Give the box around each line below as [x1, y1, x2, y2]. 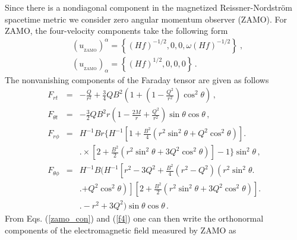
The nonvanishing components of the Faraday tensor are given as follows [5, 73, 269, 86]
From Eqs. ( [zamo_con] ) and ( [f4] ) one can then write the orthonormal [5, 211, 264, 224]
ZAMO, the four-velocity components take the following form [5, 24, 228, 37]
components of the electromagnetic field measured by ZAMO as [5, 223, 236, 236]
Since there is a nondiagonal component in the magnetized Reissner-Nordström [5, 1, 293, 13]
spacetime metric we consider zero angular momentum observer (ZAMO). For [5, 12, 287, 25]
